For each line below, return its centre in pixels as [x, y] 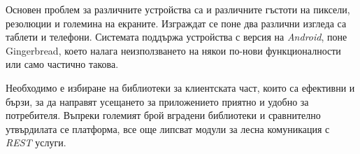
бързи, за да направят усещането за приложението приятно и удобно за [157, 101]
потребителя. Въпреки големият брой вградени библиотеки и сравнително [163, 115]
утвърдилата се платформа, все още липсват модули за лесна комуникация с [168, 128]
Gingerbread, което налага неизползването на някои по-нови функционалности [173, 50]
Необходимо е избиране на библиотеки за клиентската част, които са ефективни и [180, 87]
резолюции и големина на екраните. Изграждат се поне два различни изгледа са [176, 23]
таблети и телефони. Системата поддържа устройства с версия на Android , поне [177, 37]
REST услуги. [36, 142]
